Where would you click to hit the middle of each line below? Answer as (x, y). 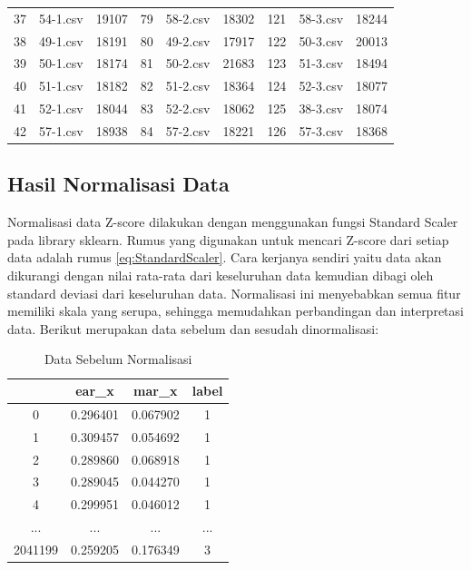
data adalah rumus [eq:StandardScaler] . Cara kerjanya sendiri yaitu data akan (225, 257)
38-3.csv (321, 108)
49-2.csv (188, 40)
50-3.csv (321, 40)
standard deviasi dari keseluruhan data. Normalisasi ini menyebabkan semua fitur (234, 293)
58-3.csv (321, 18)
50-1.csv (61, 63)
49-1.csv (61, 40)
